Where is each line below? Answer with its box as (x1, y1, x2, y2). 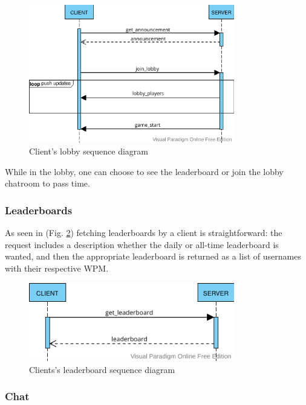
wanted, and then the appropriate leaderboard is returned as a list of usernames (5, 250, 301, 263)
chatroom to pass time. (5, 177, 90, 190)
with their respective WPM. (5, 261, 109, 274)
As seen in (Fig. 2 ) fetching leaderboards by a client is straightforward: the (5, 226, 282, 239)
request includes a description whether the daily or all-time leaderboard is (5, 238, 279, 250)
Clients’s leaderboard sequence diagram (29, 363, 175, 375)
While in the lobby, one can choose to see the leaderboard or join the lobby (5, 165, 284, 177)
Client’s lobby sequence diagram (29, 145, 148, 158)
